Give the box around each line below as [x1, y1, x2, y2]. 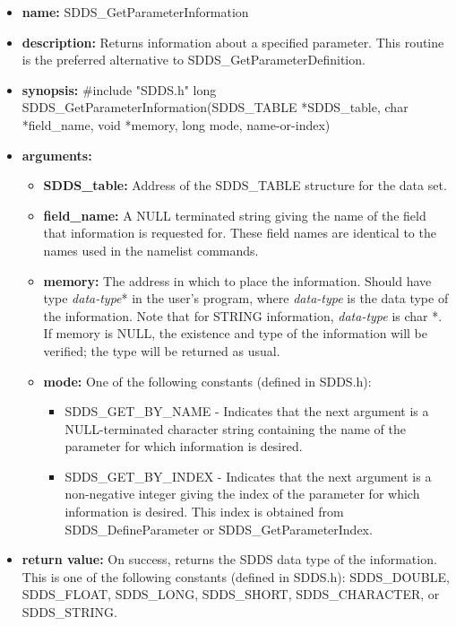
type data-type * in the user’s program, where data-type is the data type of [43, 289, 449, 308]
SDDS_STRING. [22, 603, 117, 622]
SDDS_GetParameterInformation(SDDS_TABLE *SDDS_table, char [22, 98, 409, 117]
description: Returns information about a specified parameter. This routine [22, 32, 444, 51]
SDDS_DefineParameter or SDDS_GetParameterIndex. [65, 519, 373, 538]
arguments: [22, 145, 92, 164]
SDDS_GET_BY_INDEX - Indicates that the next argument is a [65, 466, 432, 485]
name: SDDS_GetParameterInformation [22, 3, 249, 21]
